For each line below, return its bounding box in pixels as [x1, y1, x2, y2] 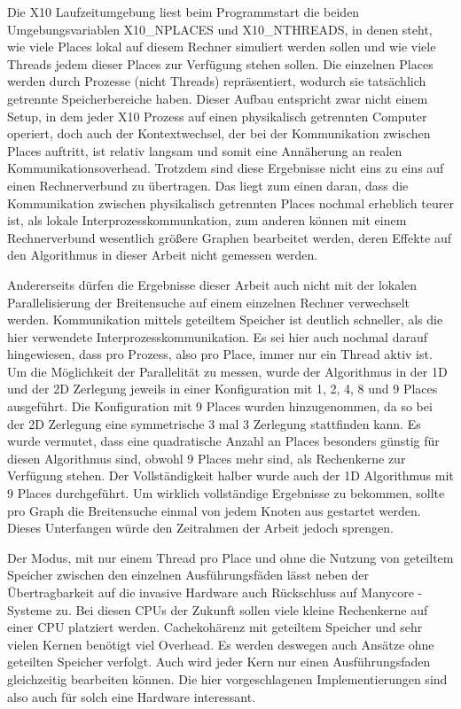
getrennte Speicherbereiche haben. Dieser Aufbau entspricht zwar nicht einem [7, 89, 428, 107]
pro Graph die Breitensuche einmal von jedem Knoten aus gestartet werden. [7, 501, 421, 519]
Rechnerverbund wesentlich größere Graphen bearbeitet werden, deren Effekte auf [7, 228, 451, 246]
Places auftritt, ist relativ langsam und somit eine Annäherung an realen [7, 141, 402, 160]
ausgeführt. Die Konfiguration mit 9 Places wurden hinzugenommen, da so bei [7, 397, 433, 416]
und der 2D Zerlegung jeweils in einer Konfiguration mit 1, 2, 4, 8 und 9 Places [7, 379, 438, 398]
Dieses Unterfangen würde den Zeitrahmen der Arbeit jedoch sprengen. [7, 518, 394, 537]
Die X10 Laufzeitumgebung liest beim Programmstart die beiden [7, 3, 360, 20]
